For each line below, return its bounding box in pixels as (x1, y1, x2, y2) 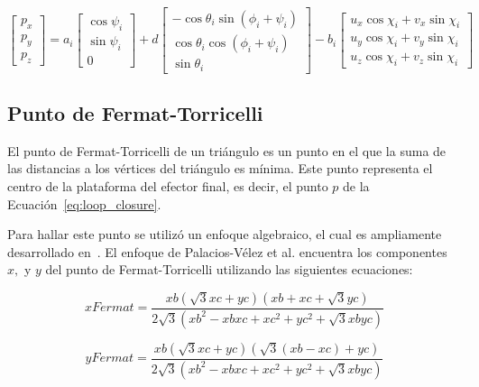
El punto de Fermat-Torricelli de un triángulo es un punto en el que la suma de (7, 141, 447, 160)
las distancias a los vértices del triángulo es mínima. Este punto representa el (7, 159, 433, 178)
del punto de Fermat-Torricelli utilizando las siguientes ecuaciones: (45, 260, 413, 279)
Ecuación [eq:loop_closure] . (7, 194, 161, 213)
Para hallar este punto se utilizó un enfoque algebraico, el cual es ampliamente (7, 225, 442, 244)
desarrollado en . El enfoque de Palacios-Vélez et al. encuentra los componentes (7, 242, 447, 261)
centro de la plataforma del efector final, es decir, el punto (7, 176, 328, 195)
